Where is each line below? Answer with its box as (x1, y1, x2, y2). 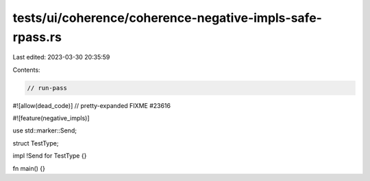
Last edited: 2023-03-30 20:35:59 (12, 53, 110, 61)
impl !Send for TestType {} (12, 152, 87, 160)
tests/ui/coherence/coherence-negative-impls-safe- (12, 10, 322, 25)
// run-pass (27, 84, 68, 92)
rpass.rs (12, 29, 62, 44)
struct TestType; (12, 139, 59, 147)
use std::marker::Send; (12, 126, 77, 135)
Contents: (12, 66, 40, 74)
